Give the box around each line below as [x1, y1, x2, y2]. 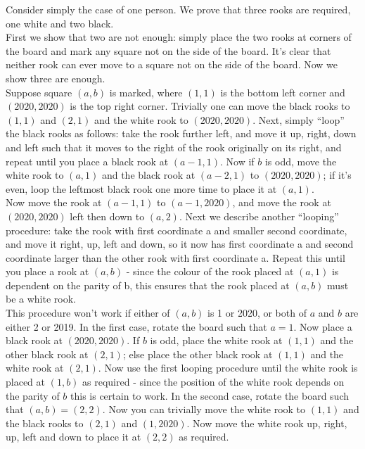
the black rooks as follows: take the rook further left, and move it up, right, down [6, 126, 357, 141]
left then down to [70, 208, 145, 223]
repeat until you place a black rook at [6, 153, 169, 168]
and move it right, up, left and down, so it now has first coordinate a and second [6, 236, 354, 251]
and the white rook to [94, 112, 188, 127]
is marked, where [109, 84, 183, 99]
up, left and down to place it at [6, 429, 141, 444]
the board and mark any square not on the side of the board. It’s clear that [6, 43, 331, 58]
